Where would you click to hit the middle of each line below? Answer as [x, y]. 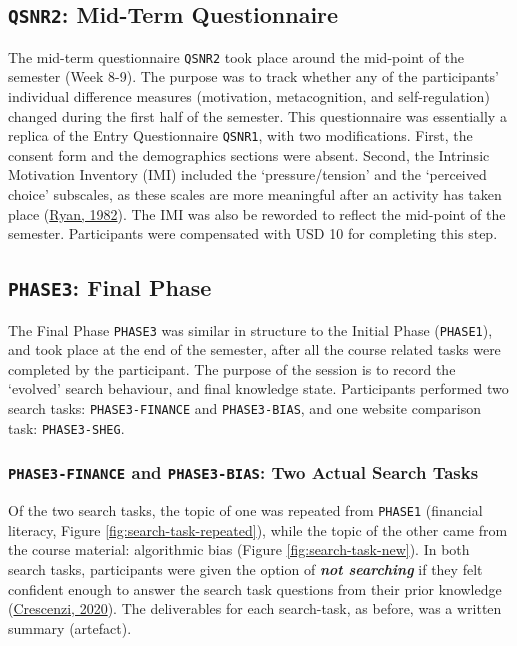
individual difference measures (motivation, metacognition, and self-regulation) [249, 96]
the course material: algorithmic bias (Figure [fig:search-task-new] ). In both [239, 549]
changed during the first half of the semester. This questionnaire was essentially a [257, 115]
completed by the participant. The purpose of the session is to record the [232, 368]
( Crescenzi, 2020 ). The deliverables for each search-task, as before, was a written [255, 608]
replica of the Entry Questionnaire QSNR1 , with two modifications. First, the [240, 135]
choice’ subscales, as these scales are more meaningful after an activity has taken [255, 194]
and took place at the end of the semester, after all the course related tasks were [254, 349]
